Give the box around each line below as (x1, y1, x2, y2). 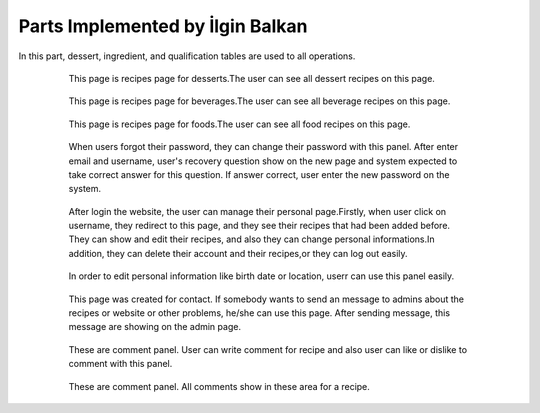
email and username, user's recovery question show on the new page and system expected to (68, 155, 458, 167)
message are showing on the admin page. (68, 321, 242, 333)
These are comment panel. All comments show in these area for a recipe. (68, 380, 370, 392)
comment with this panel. (68, 358, 173, 370)
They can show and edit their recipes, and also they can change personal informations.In (68, 233, 435, 245)
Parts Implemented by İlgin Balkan (18, 15, 309, 37)
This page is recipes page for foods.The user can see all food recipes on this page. (68, 118, 411, 130)
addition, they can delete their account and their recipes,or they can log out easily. (68, 247, 409, 259)
